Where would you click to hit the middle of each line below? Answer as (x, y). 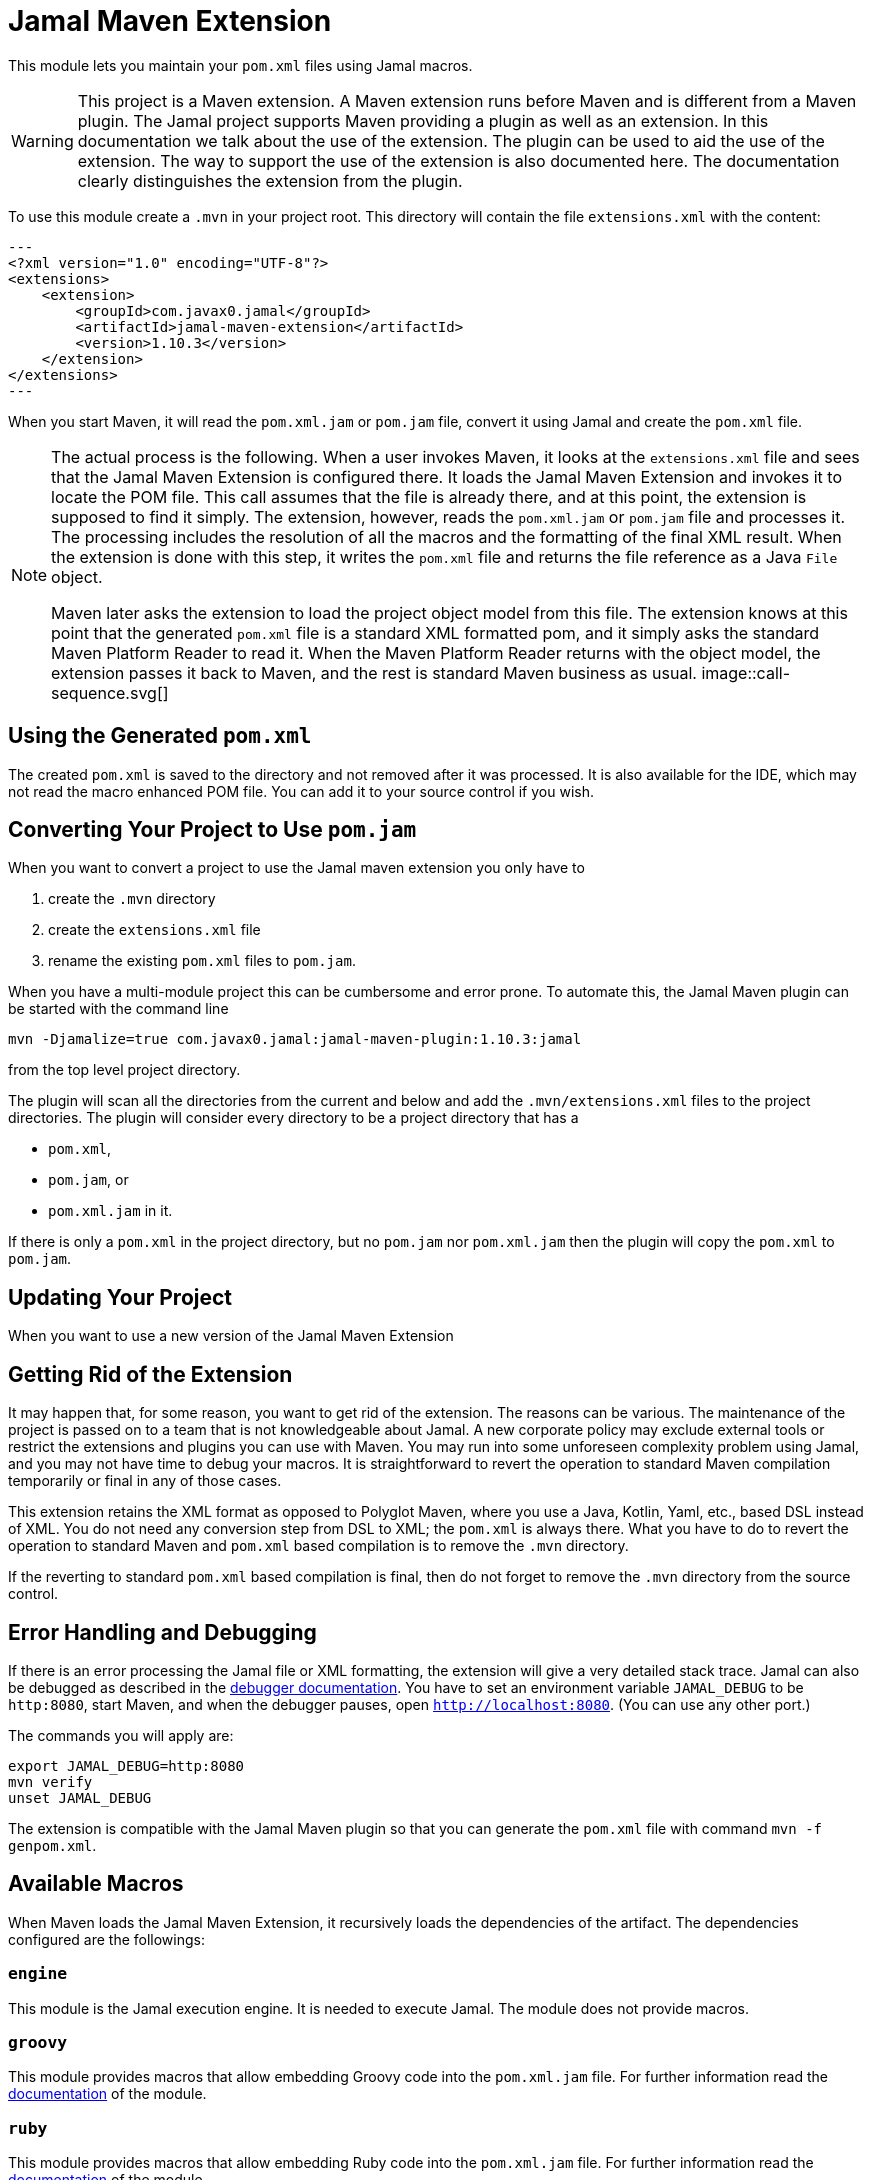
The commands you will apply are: (121, 1735)
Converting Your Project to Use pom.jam (212, 830)
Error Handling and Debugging (162, 1632)
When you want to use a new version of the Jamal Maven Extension (231, 1336)
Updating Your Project (120, 1297)
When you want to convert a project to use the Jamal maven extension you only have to (296, 868)
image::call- (745, 672)
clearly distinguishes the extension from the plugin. (270, 180)
